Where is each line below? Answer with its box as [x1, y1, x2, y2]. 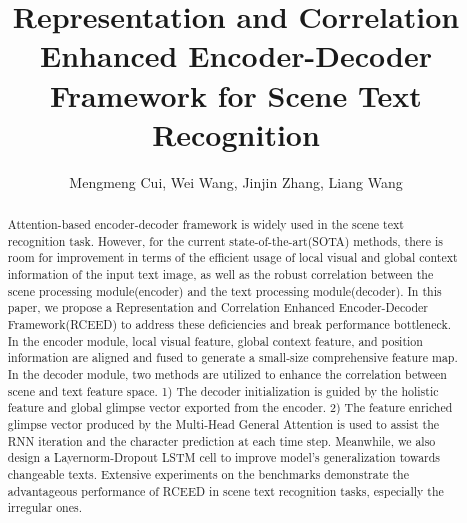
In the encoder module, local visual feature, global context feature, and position [7, 332, 423, 349]
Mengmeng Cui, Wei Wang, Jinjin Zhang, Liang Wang [69, 171, 403, 192]
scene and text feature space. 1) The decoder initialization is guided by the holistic [7, 382, 439, 399]
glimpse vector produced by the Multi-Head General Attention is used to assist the [7, 415, 440, 432]
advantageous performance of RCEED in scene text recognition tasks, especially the [7, 482, 444, 499]
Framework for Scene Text [50, 74, 422, 115]
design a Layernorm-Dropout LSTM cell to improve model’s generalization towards [7, 449, 441, 466]
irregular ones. [7, 499, 82, 516]
